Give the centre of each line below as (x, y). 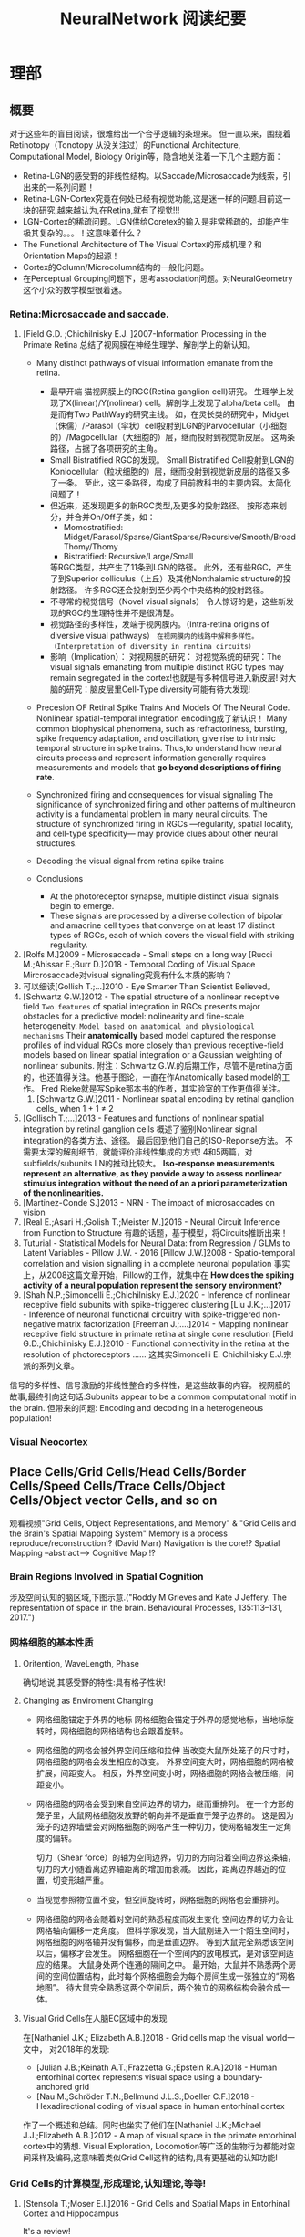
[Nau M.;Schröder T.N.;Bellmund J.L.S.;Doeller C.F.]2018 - (145, 2096)
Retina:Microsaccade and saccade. (89, 314)
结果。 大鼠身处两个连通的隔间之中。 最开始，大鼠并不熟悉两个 (170, 1964)
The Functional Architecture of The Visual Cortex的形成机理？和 (142, 244)
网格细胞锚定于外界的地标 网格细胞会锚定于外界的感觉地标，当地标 (161, 1719)
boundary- (243, 2076)
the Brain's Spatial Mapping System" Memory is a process (118, 1533)
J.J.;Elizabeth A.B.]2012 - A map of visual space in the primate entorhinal (159, 2135)
